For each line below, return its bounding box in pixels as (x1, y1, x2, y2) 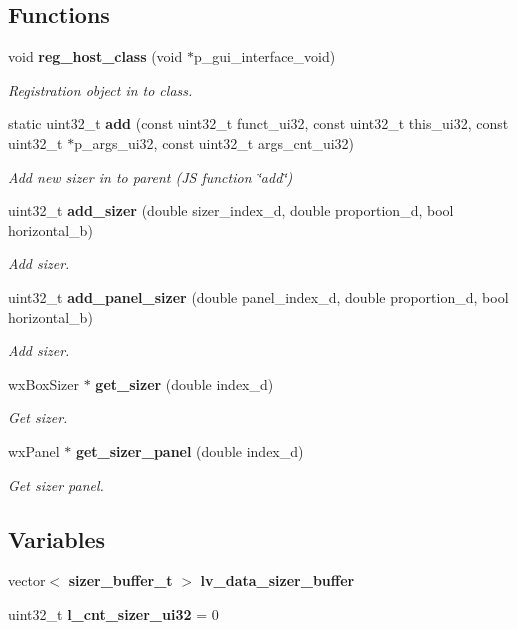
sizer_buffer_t (68, 570, 173, 591)
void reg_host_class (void (8, 46, 183, 67)
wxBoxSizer (8, 373, 80, 394)
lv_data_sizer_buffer (200, 570, 355, 591)
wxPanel (8, 440, 60, 461)
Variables (8, 523, 106, 554)
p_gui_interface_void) (193, 46, 336, 67)
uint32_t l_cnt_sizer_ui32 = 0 (8, 603, 219, 624)
